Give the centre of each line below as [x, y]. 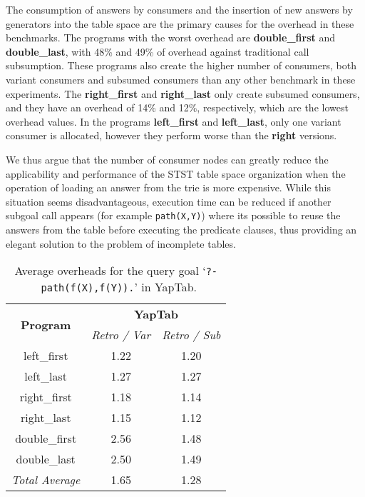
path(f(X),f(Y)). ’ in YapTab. [119, 287]
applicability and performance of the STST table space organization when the [176, 173]
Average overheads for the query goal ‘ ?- [116, 271]
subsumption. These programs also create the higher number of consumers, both [181, 65]
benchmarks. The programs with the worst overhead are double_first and [171, 37]
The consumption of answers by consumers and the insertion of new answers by [179, 9]
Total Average [46, 480]
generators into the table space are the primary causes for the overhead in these [180, 23]
